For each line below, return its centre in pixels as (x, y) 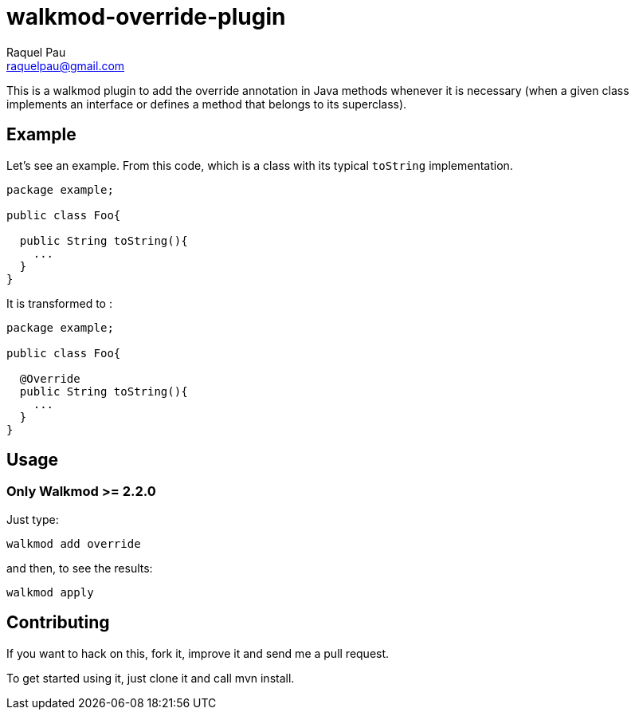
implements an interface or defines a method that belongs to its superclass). (207, 104)
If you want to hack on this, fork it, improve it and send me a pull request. (198, 653)
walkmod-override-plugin (146, 17)
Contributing (58, 623)
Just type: (33, 519)
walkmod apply (50, 592)
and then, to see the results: (80, 568)
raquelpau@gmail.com (66, 65)
